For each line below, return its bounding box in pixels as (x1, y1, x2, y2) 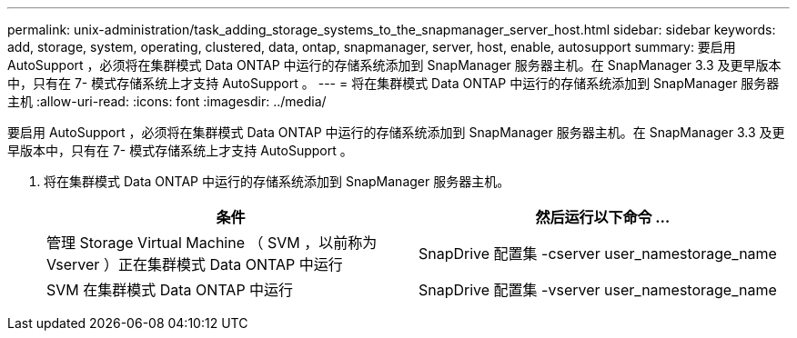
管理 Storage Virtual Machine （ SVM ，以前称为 (46, 234, 378, 252)
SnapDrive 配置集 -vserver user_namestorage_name (419, 281, 777, 299)
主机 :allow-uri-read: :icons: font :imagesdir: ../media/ (7, 94, 327, 109)
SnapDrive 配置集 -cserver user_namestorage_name (419, 244, 777, 263)
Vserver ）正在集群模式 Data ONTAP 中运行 (46, 255, 343, 273)
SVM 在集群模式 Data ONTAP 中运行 (46, 281, 294, 299)
